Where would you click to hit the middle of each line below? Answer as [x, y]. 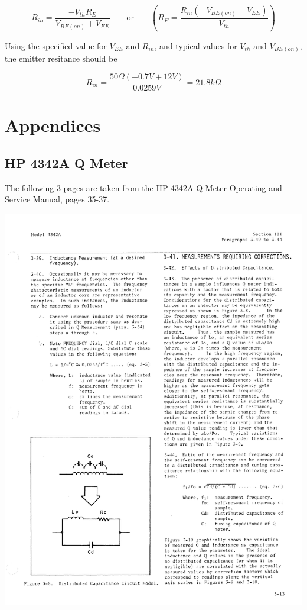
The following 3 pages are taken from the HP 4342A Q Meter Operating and [143, 187]
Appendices [53, 125]
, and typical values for [196, 45]
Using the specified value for [56, 45]
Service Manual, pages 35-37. [57, 199]
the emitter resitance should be [61, 58]
